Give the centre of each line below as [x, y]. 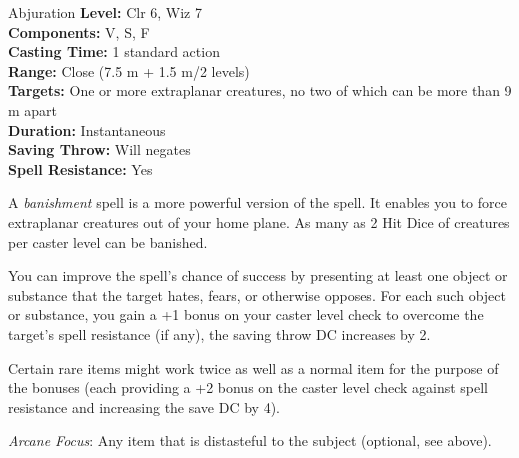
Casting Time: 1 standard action [114, 51]
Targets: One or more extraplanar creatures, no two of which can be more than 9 [260, 90]
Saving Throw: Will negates [99, 149]
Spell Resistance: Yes [80, 168]
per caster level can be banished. [108, 241]
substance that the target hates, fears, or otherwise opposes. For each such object [257, 294]
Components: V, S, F [79, 31]
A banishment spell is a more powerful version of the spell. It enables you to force [257, 202]
